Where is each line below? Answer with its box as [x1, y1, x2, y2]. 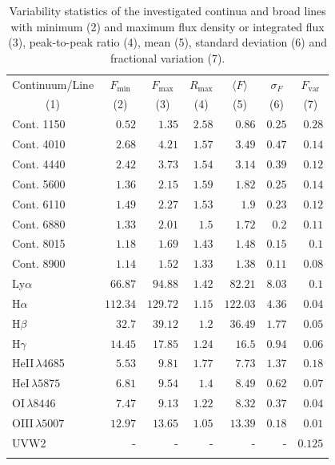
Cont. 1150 [12, 115, 66, 132]
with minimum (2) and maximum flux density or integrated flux [10, 18, 325, 34]
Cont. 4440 [12, 156, 66, 172]
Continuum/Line [12, 75, 94, 92]
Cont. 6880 [12, 215, 66, 232]
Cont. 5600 [12, 175, 66, 192]
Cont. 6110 [12, 195, 66, 212]
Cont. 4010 [12, 135, 66, 152]
